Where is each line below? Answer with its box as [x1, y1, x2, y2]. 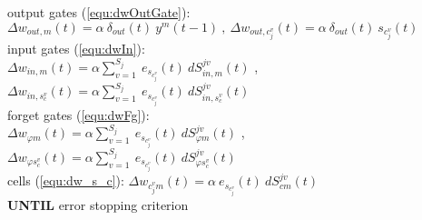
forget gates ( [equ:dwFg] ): [7, 105, 150, 124]
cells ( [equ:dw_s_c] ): [7, 171, 124, 190]
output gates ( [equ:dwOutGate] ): [7, 3, 191, 21]
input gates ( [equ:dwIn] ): [7, 39, 145, 58]
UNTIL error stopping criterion [7, 195, 189, 214]
